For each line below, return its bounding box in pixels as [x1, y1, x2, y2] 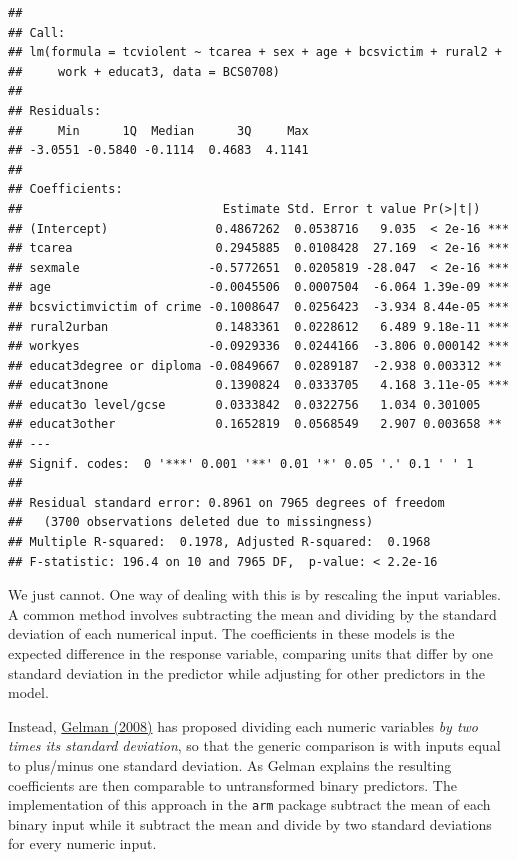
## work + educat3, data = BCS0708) [8, 64, 281, 79]
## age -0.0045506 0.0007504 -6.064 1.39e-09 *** [8, 280, 510, 295]
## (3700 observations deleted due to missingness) [8, 515, 374, 530]
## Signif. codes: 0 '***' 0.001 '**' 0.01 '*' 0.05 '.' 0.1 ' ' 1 [8, 456, 474, 471]
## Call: [8, 25, 66, 40]
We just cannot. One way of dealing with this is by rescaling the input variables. [8, 584, 501, 605]
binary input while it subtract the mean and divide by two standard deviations [8, 813, 492, 834]
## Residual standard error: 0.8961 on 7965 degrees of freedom [8, 495, 445, 510]
